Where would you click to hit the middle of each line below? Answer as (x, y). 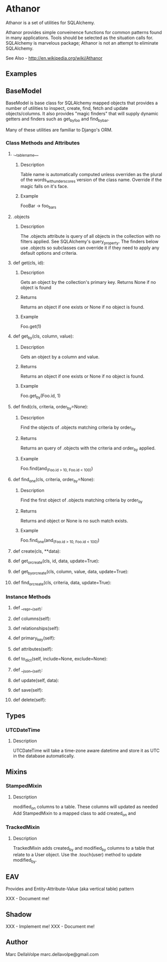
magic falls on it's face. (44, 186)
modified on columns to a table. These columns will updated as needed (85, 807)
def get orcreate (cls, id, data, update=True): (56, 561)
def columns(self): (32, 619)
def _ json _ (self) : (28, 670)
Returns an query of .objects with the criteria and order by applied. (88, 448)
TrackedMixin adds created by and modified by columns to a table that (83, 848)
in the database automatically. (44, 756)
